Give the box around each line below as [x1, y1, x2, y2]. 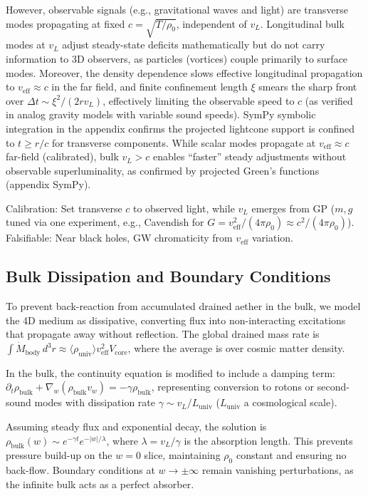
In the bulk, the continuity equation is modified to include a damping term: [6, 365, 335, 380]
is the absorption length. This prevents [184, 433, 353, 448]
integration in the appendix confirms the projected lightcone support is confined [6, 120, 355, 135]
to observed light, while [133, 200, 235, 215]
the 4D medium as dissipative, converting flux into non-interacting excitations [6, 312, 346, 327]
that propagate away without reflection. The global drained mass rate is [6, 326, 320, 341]
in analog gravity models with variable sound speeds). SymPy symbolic [6, 107, 316, 122]
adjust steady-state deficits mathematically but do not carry [62, 37, 325, 52]
